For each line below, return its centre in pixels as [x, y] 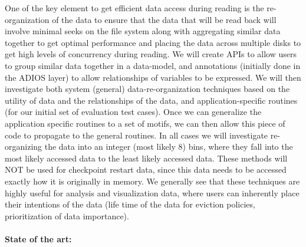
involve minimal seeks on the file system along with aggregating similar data [143, 31]
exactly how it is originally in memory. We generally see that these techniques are [152, 181]
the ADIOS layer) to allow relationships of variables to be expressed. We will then [153, 77]
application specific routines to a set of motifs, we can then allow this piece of [145, 123]
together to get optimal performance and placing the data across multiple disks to [153, 42]
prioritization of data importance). [67, 215]
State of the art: [38, 238]
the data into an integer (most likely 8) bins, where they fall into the [169, 146]
